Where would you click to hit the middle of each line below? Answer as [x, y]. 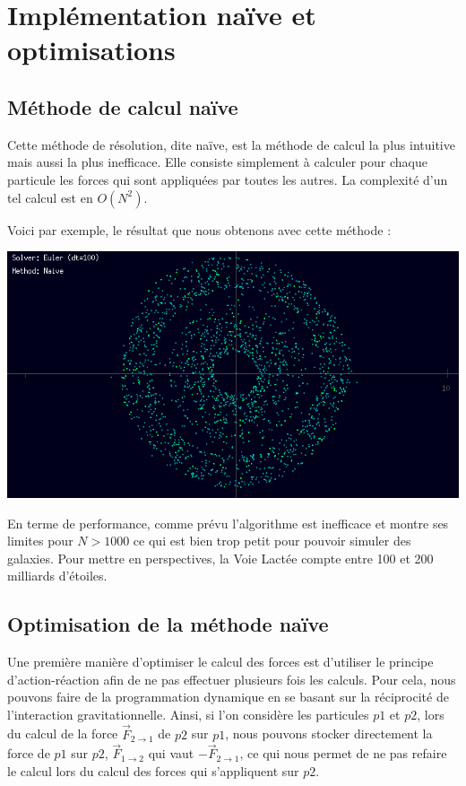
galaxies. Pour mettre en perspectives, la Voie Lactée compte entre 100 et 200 [220, 558]
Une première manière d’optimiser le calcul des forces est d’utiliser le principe [220, 662]
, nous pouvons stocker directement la [329, 734]
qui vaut [171, 753]
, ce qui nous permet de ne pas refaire [343, 753]
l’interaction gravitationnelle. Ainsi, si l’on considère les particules [188, 714]
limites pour [40, 541]
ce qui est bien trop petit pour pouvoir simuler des [272, 541]
